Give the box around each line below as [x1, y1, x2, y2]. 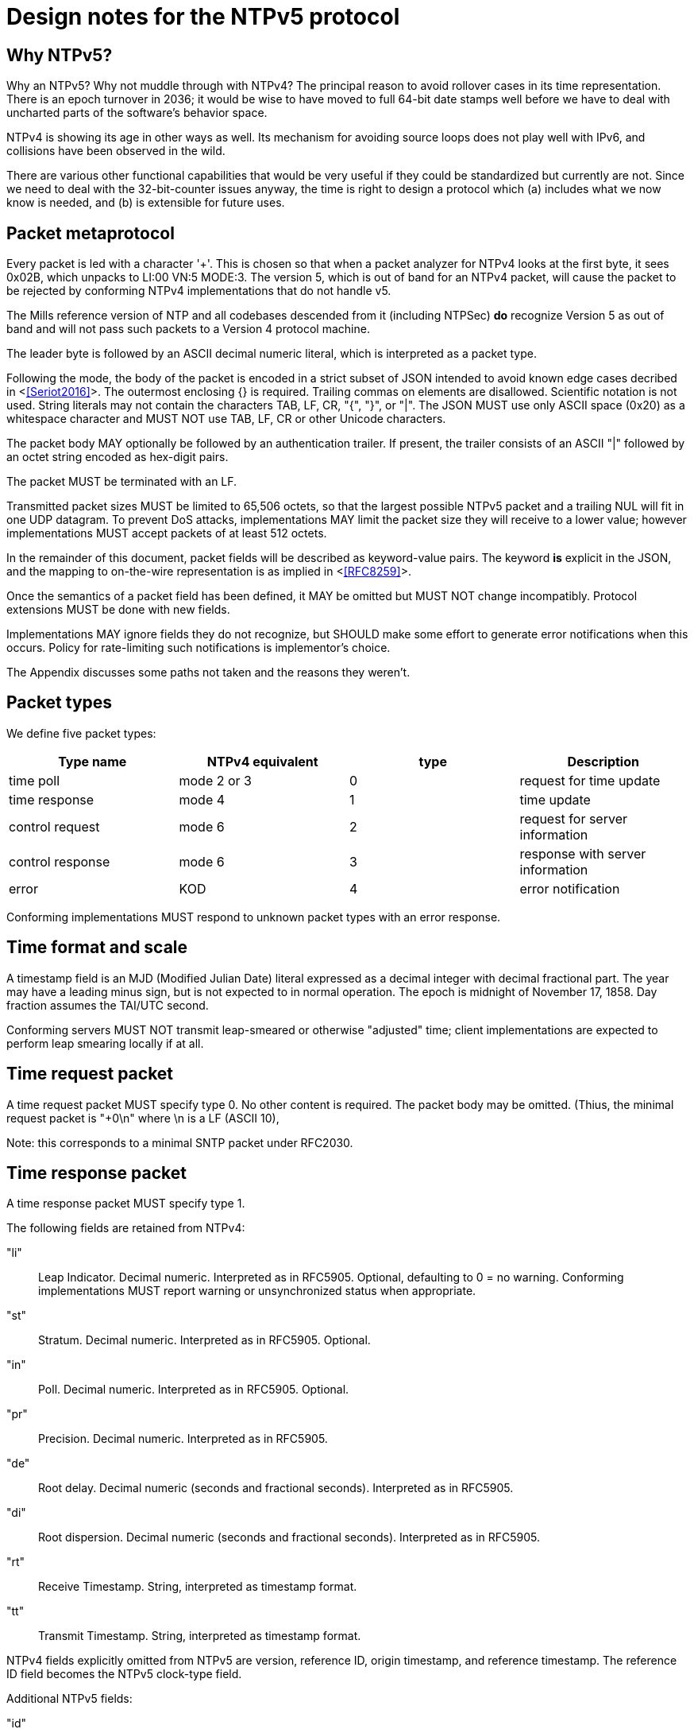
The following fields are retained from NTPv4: [6, 1221, 245, 1235]
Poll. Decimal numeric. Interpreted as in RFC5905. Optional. [38, 1382, 349, 1397]
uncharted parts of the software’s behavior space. [6, 106, 268, 120]
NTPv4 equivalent [206, 753, 318, 770]
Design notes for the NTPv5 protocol [6, 3, 400, 30]
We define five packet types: [6, 726, 156, 740]
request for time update [519, 772, 661, 789]
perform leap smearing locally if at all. [6, 1036, 204, 1050]
